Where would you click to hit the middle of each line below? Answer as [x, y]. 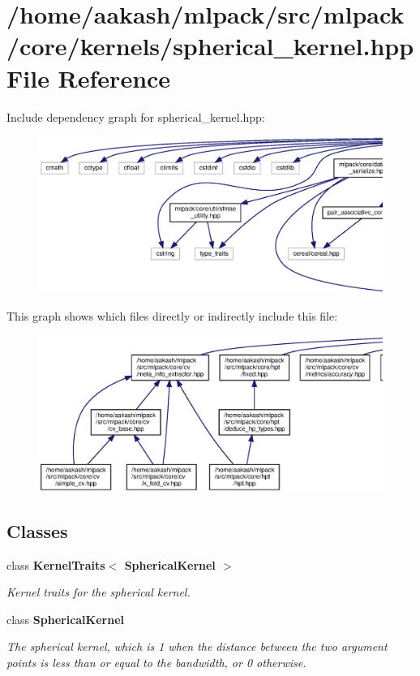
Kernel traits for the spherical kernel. [99, 592]
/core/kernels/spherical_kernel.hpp [210, 46]
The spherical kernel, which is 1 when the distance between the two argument [197, 646]
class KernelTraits [56, 564]
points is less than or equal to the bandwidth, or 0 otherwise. [156, 662]
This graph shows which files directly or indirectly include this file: [172, 316]
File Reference [89, 78]
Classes [37, 530]
